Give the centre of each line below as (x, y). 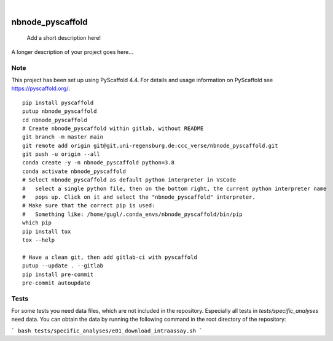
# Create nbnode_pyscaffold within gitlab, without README (113, 128)
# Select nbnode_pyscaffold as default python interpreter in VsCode (129, 180)
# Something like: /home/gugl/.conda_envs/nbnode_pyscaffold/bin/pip (132, 214)
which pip (37, 223)
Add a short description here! (64, 38)
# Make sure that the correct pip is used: (89, 206)
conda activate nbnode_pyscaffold (74, 171)
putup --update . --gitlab (63, 266)
